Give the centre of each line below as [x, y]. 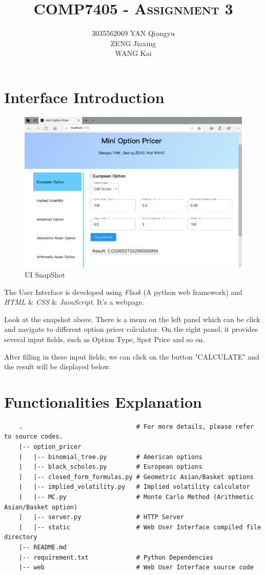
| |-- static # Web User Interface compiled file [140, 527]
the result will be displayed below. [58, 366]
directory [21, 537]
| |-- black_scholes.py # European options [110, 467]
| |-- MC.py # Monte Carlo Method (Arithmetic [136, 497]
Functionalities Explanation [103, 401]
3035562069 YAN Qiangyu [133, 33]
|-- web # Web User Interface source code [136, 568]
